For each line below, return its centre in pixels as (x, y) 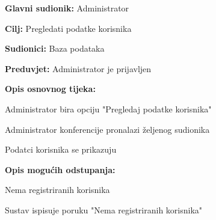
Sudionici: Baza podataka (55, 48)
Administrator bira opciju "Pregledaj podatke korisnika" (108, 108)
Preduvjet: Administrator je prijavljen (78, 68)
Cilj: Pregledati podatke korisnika (68, 28)
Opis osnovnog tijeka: (50, 89)
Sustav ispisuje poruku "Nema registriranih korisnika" (104, 209)
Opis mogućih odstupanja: (60, 169)
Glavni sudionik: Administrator (67, 8)
